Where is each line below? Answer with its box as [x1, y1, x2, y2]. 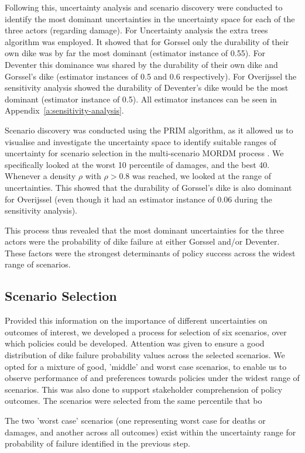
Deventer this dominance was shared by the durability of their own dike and [5, 58, 278, 70]
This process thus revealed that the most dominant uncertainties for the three [5, 224, 285, 236]
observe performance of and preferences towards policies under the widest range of [5, 372, 300, 384]
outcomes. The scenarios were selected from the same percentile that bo [5, 394, 262, 407]
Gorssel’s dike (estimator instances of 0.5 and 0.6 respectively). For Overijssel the [5, 70, 297, 82]
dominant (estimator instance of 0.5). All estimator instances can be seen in [5, 92, 277, 105]
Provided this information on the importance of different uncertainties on [5, 314, 268, 327]
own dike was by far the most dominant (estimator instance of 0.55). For [5, 47, 266, 59]
